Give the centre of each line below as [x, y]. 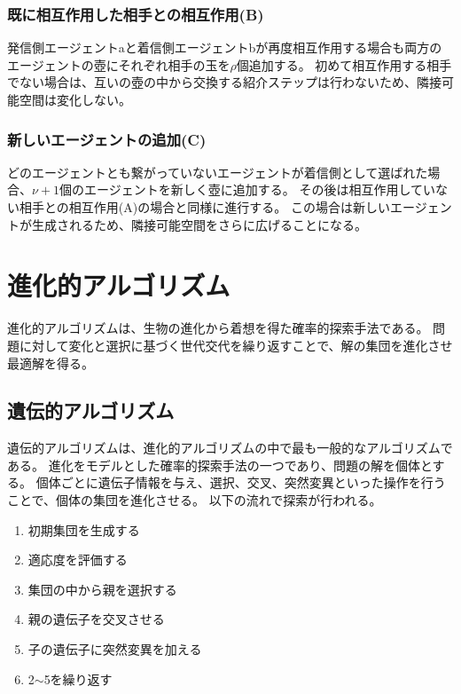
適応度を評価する [78, 560]
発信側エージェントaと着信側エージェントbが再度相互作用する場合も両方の [225, 47]
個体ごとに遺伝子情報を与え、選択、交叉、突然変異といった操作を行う [241, 482]
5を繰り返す [78, 678]
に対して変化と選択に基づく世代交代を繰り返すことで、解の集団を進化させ [236, 345]
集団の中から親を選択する [102, 589]
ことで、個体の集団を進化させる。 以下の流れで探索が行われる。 [195, 500]
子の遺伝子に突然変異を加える [115, 649]
